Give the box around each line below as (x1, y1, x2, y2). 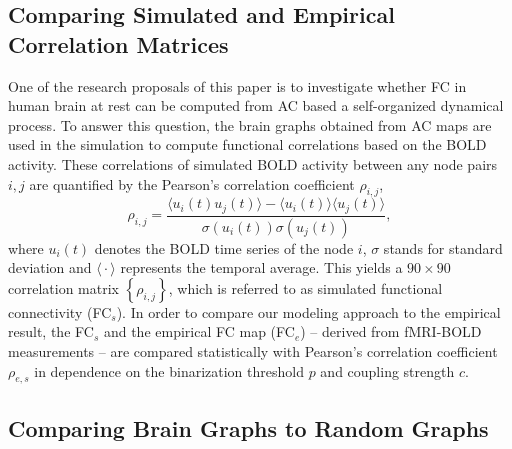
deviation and (8, 257, 92, 278)
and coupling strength (320, 360, 455, 381)
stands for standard (383, 237, 503, 258)
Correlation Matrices (8, 28, 229, 59)
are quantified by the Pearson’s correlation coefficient (29, 173, 355, 194)
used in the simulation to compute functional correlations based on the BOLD (8, 134, 487, 155)
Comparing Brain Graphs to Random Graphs (8, 412, 489, 443)
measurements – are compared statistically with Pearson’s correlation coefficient (8, 341, 498, 362)
